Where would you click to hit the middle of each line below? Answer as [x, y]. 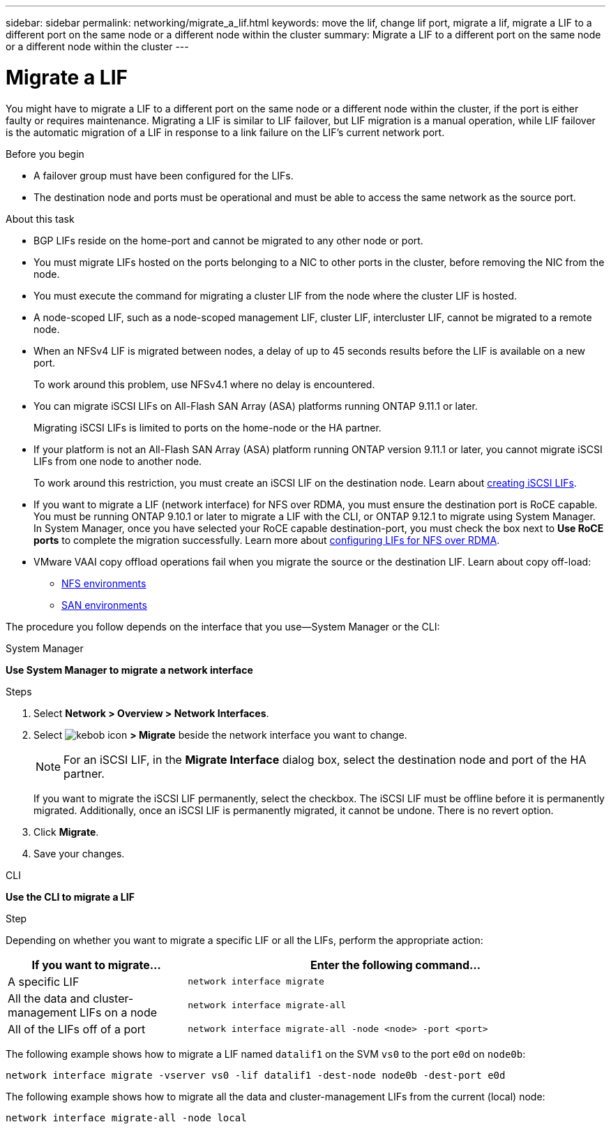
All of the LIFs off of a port [77, 1029]
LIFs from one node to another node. [118, 461]
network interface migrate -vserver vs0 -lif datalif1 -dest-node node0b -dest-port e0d [256, 1075]
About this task [40, 219]
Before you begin [45, 154]
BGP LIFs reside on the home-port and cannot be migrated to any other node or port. [228, 240]
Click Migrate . [66, 832]
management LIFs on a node [83, 1012]
